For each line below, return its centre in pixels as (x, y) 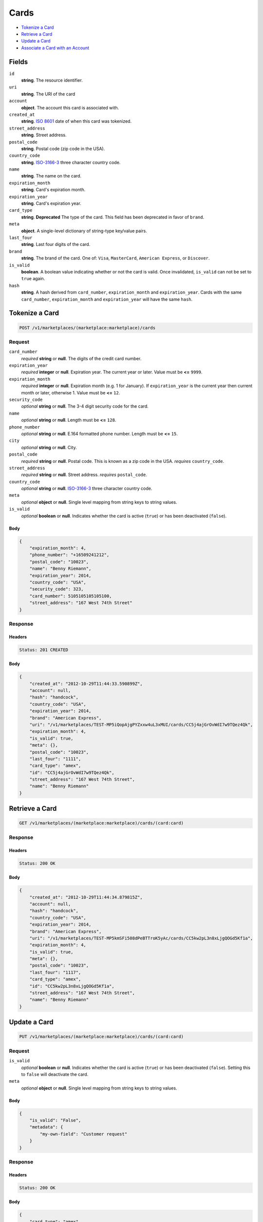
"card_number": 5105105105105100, (71, 596)
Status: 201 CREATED (44, 650)
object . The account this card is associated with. (70, 108)
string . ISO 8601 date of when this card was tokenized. (76, 121)
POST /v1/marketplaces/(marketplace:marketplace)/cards (87, 328)
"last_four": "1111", (55, 759)
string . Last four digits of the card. (56, 244)
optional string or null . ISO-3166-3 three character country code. (87, 488)
